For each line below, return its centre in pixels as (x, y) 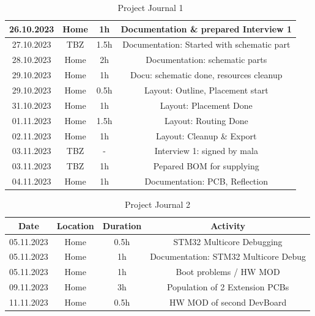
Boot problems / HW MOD (228, 272)
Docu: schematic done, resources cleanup (206, 75)
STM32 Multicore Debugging (228, 241)
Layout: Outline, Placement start (206, 90)
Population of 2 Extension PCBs (228, 287)
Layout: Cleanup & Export (206, 135)
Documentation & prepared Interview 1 (206, 28)
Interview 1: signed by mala (206, 151)
